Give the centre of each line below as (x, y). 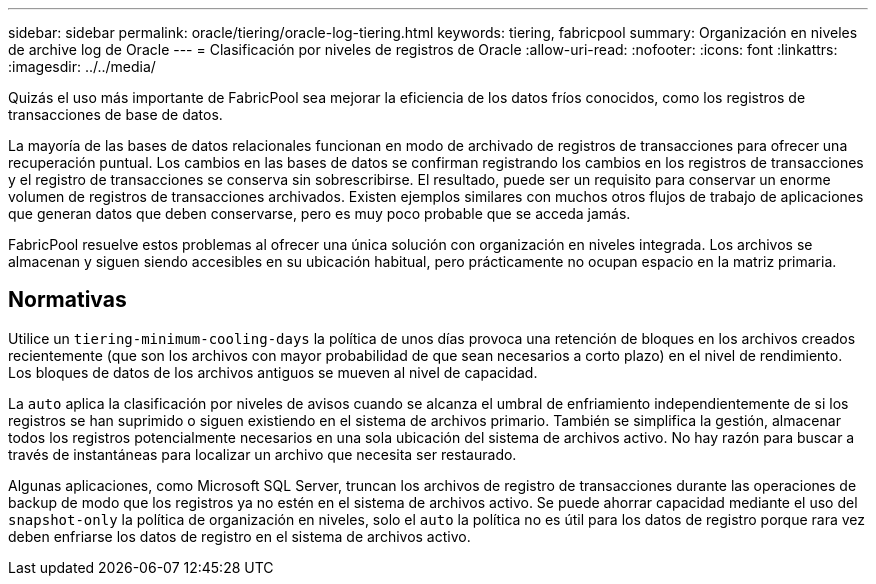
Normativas (67, 300)
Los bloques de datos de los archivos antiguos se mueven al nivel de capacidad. (273, 372)
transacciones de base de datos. (115, 114)
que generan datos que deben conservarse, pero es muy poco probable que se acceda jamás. (319, 213)
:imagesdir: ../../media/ (82, 66)
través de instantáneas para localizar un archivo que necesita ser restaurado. (262, 454)
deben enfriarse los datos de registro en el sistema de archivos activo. (239, 536)
